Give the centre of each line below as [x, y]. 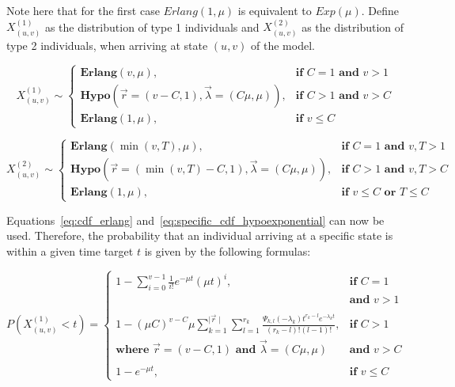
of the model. [283, 45]
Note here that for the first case [83, 10]
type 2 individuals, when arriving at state [107, 45]
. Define [380, 10]
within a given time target [70, 250]
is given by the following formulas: [227, 250]
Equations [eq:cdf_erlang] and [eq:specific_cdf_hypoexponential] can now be [195, 220]
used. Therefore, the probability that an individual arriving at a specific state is [200, 235]
